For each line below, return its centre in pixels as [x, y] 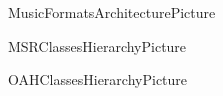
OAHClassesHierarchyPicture [98, 79]
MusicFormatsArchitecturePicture [112, 12]
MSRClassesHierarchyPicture [97, 45]
